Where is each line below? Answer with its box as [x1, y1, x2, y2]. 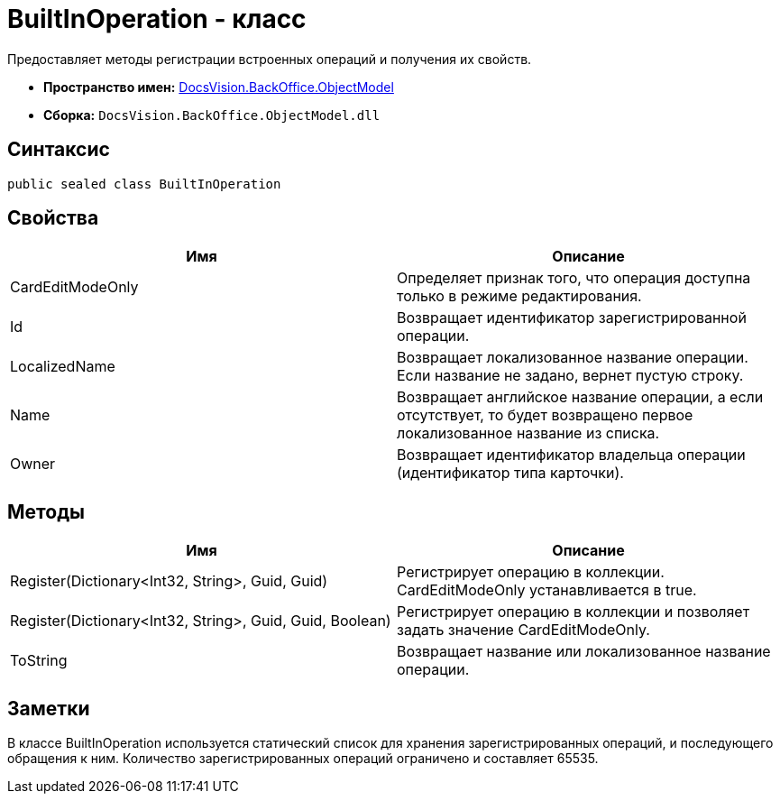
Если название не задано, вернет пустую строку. [397, 366, 744, 385]
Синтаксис [7, 138, 110, 161]
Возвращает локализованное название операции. [397, 348, 748, 367]
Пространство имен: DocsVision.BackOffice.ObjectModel [43, 78, 394, 95]
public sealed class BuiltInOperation [7, 176, 281, 191]
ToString [10, 651, 68, 670]
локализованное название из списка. [397, 424, 660, 443]
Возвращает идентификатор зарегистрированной [397, 308, 747, 327]
